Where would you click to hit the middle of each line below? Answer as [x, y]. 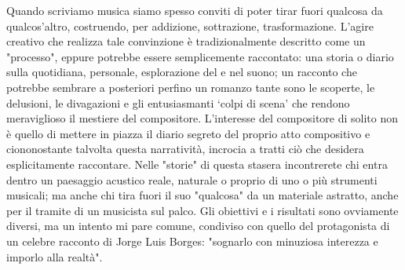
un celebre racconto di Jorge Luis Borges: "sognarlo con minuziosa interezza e [192, 241]
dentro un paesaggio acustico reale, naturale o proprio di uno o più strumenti [192, 179]
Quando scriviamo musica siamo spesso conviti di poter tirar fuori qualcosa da [195, 10]
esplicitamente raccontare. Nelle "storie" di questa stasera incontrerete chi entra [197, 164]
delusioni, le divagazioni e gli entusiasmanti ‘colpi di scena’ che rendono [178, 102]
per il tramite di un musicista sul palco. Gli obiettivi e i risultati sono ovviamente [202, 210]
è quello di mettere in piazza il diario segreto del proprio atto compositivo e [188, 133]
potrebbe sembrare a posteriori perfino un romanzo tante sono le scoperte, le [191, 87]
